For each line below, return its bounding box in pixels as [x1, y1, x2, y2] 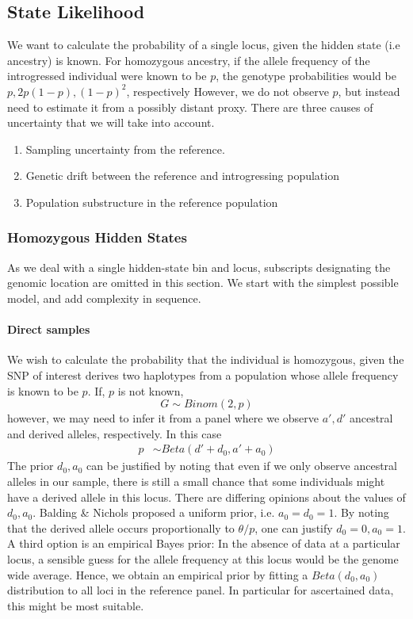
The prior [7, 457, 54, 474]
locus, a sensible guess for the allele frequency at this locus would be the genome [7, 550, 399, 567]
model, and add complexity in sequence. [7, 289, 201, 306]
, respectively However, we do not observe [126, 82, 329, 99]
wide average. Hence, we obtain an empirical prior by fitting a [7, 566, 308, 583]
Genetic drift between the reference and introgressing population [25, 167, 339, 184]
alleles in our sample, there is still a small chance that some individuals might [7, 472, 385, 489]
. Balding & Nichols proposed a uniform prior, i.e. [33, 504, 275, 521]
